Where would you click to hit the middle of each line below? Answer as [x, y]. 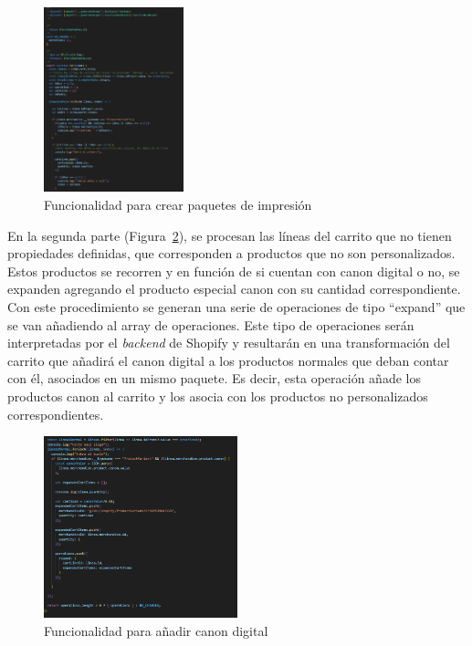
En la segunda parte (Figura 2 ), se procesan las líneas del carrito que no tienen [230, 235]
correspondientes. [56, 414]
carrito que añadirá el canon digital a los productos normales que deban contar [228, 360]
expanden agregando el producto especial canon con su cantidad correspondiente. [234, 289]
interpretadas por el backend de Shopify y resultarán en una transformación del [229, 343]
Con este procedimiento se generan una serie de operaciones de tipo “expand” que [236, 307]
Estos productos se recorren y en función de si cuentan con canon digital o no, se [234, 271]
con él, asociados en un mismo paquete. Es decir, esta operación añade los [214, 378]
